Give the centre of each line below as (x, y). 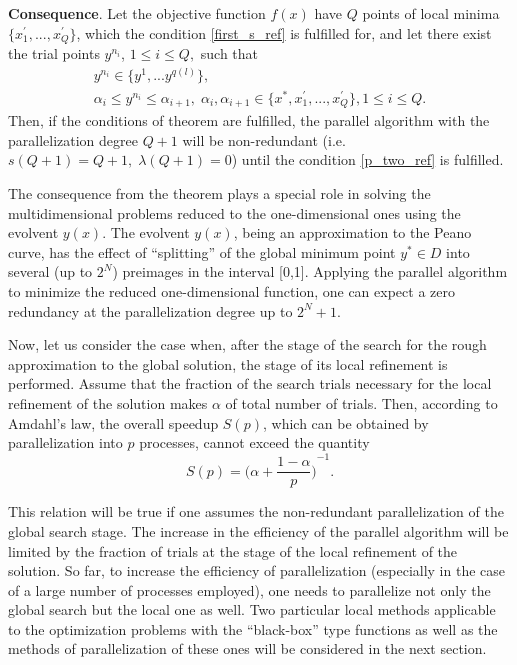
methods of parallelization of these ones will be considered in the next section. (247, 648)
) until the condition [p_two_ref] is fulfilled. (367, 159)
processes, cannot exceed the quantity (254, 442)
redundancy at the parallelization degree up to (150, 310)
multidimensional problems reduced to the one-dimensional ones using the (234, 212)
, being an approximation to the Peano (352, 232)
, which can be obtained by (345, 422)
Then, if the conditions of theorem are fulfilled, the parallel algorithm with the (249, 120)
